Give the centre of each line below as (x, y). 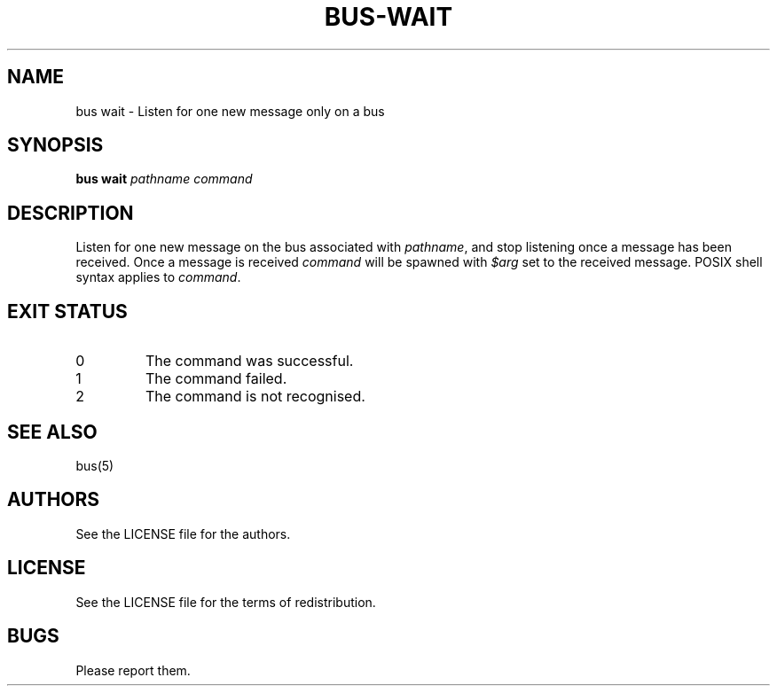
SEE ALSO (52, 432)
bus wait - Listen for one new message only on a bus (230, 111)
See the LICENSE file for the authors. (183, 533)
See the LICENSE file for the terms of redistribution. (226, 602)
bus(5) (95, 465)
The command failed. (216, 379)
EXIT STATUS (67, 311)
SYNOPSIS (55, 145)
